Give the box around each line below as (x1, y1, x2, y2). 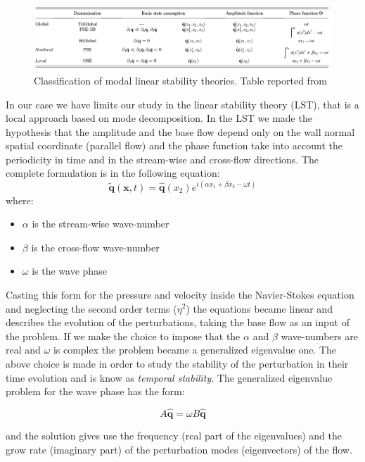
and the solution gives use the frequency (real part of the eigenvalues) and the (6, 427, 342, 442)
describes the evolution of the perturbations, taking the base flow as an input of (6, 315, 350, 330)
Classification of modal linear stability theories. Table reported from (34, 73, 328, 87)
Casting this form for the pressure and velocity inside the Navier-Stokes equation (6, 287, 354, 301)
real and (6, 342, 41, 357)
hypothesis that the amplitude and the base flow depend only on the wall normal (6, 124, 355, 139)
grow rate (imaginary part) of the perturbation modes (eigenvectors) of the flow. (6, 442, 352, 456)
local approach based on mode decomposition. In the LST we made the (6, 111, 312, 125)
